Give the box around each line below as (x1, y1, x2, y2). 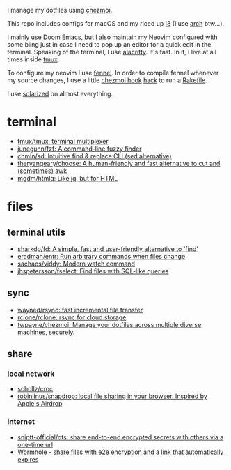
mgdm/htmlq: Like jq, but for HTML (17, 174, 118, 182)
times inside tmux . (7, 55, 60, 63)
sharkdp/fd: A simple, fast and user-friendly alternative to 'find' (17, 244, 198, 253)
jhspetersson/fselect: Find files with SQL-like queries (17, 266, 169, 275)
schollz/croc (17, 385, 54, 393)
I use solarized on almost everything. (7, 90, 113, 98)
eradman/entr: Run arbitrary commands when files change (17, 252, 186, 260)
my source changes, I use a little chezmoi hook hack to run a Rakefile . (7, 76, 207, 84)
